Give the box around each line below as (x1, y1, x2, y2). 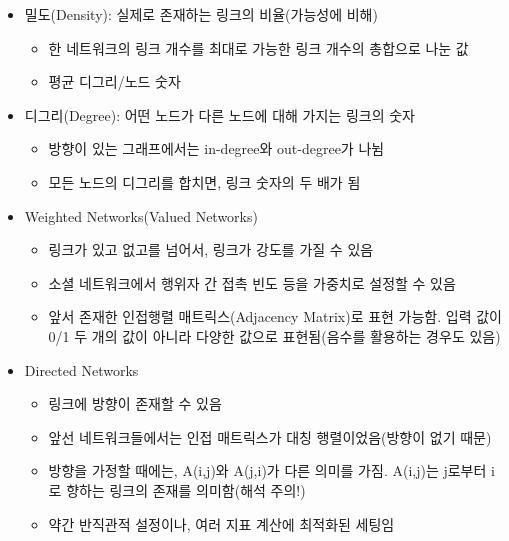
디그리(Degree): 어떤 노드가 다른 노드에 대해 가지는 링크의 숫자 (24, 104, 415, 125)
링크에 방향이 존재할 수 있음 (48, 393, 222, 414)
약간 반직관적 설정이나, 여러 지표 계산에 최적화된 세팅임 (48, 513, 395, 534)
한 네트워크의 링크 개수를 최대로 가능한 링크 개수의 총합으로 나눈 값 (48, 37, 469, 58)
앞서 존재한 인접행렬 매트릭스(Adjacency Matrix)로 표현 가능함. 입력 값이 (48, 306, 502, 327)
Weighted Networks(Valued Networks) (24, 205, 258, 226)
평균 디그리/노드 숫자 (48, 71, 181, 92)
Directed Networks (24, 359, 139, 380)
